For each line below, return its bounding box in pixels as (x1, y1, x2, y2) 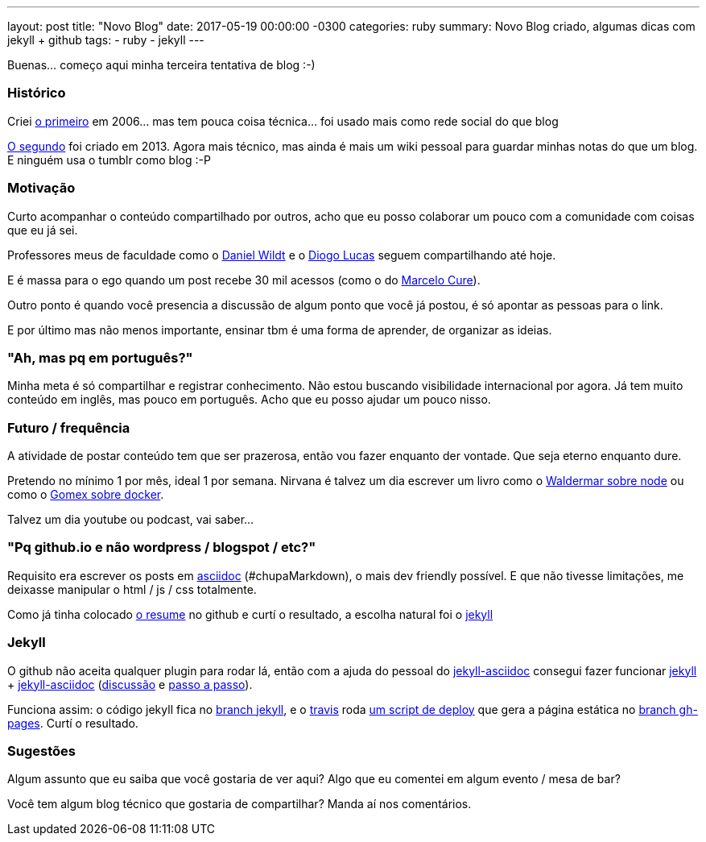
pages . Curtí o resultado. (7, 715, 138, 730)
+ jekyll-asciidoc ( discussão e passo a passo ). (7, 677, 253, 691)
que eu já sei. (7, 222, 78, 237)
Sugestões (7, 742, 76, 759)
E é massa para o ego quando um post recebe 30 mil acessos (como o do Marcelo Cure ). (7, 272, 481, 287)
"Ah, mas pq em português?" (7, 349, 193, 366)
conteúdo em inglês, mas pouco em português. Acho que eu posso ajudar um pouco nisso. (7, 392, 491, 407)
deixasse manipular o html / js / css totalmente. (7, 582, 257, 596)
